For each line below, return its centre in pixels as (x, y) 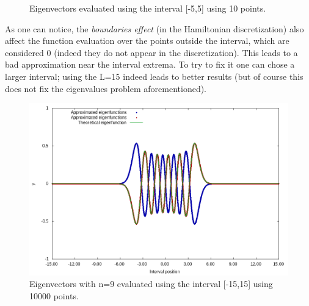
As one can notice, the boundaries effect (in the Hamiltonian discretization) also (154, 28)
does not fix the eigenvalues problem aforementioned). (106, 88)
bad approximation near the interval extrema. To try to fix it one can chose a (150, 64)
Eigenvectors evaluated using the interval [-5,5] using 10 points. (148, 8)
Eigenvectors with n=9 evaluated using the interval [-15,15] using (151, 284)
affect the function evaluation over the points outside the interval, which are (147, 41)
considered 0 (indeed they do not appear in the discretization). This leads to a (151, 52)
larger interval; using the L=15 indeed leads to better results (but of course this (154, 76)
